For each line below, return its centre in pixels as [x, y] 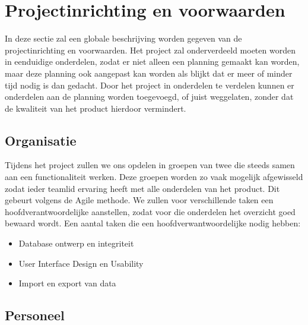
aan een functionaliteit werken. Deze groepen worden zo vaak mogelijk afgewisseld [154, 177]
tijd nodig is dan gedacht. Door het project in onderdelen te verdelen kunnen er [150, 85]
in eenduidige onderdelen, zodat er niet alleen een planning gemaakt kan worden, [152, 61]
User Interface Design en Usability [81, 263]
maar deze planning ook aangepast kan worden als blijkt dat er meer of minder [149, 73]
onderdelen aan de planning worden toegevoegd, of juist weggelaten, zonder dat [149, 97]
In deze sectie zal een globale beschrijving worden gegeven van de [123, 38]
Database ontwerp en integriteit [76, 243]
